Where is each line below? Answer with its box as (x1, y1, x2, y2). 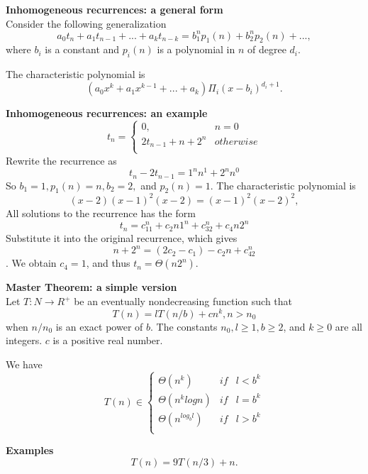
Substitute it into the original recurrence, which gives (6, 231, 238, 246)
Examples (6, 443, 54, 458)
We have (6, 356, 43, 371)
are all (335, 319, 362, 334)
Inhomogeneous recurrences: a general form (6, 2, 223, 16)
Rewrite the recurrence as (6, 153, 117, 167)
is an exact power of (55, 319, 143, 334)
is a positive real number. (52, 333, 163, 348)
